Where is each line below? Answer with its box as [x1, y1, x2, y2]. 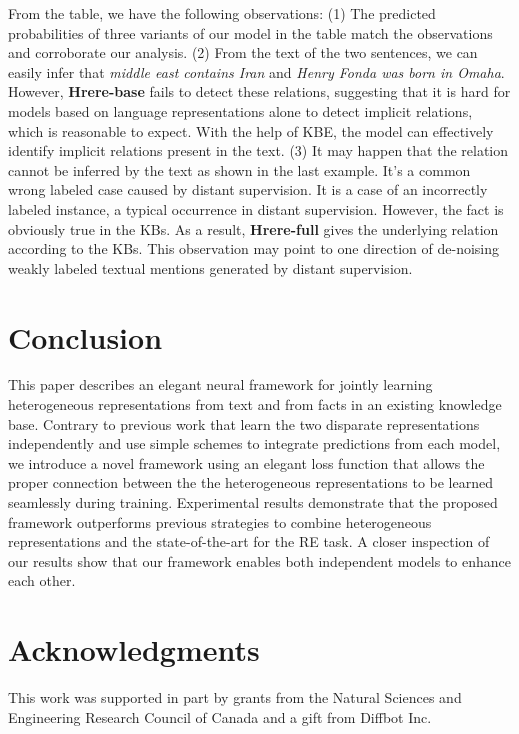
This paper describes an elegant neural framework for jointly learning [8, 374, 433, 395]
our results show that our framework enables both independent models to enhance [8, 550, 512, 571]
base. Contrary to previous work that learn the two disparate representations [8, 413, 480, 434]
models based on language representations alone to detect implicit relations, [8, 100, 473, 121]
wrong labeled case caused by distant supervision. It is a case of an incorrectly [8, 179, 488, 200]
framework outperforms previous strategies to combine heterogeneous [8, 511, 432, 532]
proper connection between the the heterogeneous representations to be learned [8, 472, 493, 493]
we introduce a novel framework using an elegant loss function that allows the [8, 452, 485, 473]
